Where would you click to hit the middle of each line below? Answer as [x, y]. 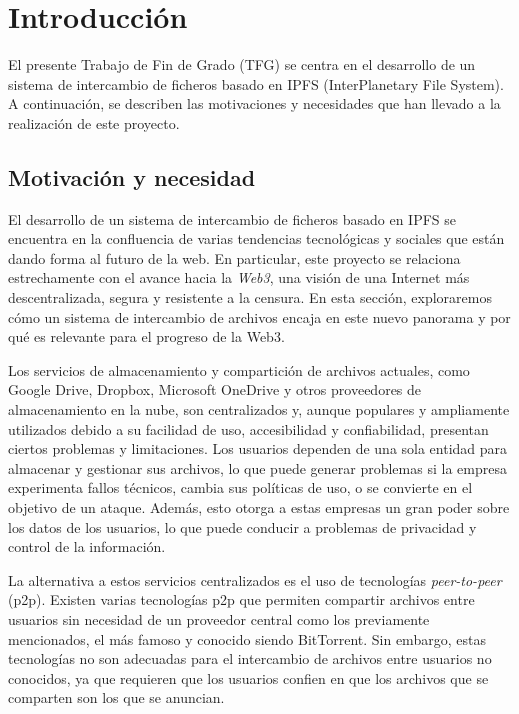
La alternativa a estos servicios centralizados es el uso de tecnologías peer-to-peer [255, 579]
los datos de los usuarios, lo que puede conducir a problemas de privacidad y [242, 526]
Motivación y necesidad [132, 176]
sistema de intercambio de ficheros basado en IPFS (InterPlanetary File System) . [256, 83]
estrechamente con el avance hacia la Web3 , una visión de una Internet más [239, 277]
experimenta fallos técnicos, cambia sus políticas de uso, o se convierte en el [240, 487]
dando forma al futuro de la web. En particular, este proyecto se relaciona [234, 257]
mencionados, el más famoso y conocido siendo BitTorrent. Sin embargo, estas [247, 638]
